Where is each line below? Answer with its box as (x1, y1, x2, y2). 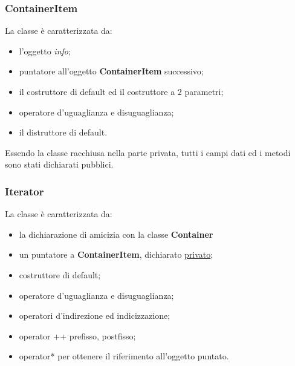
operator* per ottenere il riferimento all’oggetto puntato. (19, 350, 229, 362)
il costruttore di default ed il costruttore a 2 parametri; (19, 85, 224, 97)
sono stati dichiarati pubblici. (5, 158, 114, 171)
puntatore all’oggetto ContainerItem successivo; (19, 65, 204, 77)
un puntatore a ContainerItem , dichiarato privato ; (19, 248, 213, 261)
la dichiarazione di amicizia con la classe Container (19, 227, 213, 240)
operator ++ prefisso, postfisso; (19, 329, 136, 342)
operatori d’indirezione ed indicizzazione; (19, 309, 170, 322)
